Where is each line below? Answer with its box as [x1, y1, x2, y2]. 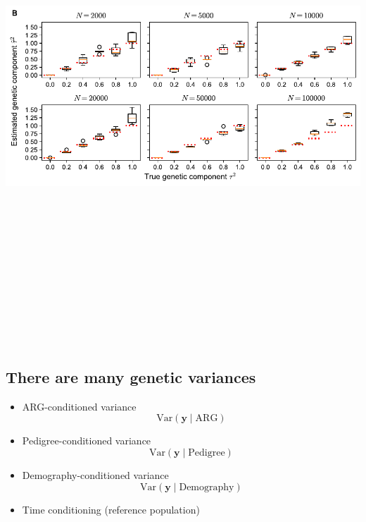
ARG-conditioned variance [22, 399, 137, 413]
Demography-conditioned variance [22, 467, 169, 482]
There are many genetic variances [6, 365, 256, 387]
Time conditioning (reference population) [22, 502, 200, 516]
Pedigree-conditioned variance [22, 433, 151, 448]
